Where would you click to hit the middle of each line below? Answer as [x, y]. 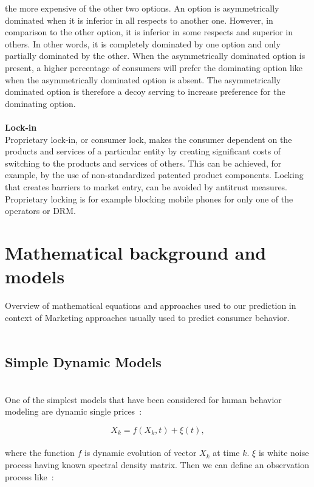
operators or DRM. [40, 211]
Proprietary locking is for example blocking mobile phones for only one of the [149, 199]
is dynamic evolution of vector [140, 453]
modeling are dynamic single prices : [73, 411]
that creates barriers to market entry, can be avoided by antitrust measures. [146, 186]
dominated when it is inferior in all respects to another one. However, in [139, 20]
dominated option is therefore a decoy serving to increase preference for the [145, 92]
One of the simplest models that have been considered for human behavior [143, 399]
